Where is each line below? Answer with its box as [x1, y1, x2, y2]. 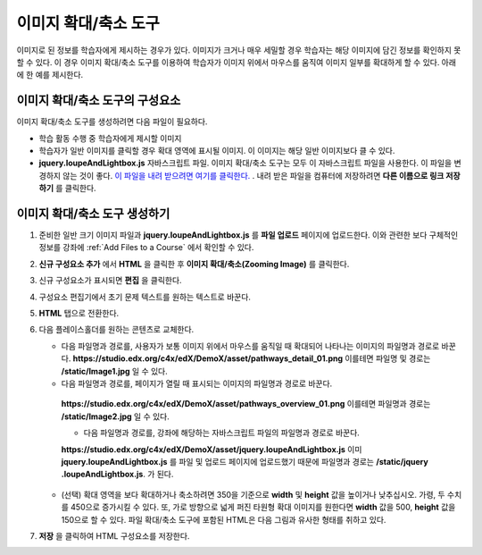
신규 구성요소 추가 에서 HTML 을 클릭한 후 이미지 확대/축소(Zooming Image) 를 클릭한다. [38, 258, 350, 269]
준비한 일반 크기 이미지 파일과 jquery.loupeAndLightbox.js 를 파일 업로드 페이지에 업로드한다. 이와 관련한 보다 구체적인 [38, 230, 459, 240]
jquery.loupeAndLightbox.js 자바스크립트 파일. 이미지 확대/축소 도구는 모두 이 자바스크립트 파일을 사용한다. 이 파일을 [38, 157, 453, 169]
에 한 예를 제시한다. [16, 70, 84, 80]
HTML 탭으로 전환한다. [38, 308, 120, 319]
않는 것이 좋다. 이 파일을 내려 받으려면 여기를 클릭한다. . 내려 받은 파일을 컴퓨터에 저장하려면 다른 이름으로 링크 [62, 170, 445, 181]
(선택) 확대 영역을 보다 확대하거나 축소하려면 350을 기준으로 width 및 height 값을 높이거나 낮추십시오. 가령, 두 [61, 489, 445, 500]
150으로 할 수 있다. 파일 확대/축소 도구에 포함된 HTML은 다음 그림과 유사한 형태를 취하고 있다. [61, 514, 386, 525]
